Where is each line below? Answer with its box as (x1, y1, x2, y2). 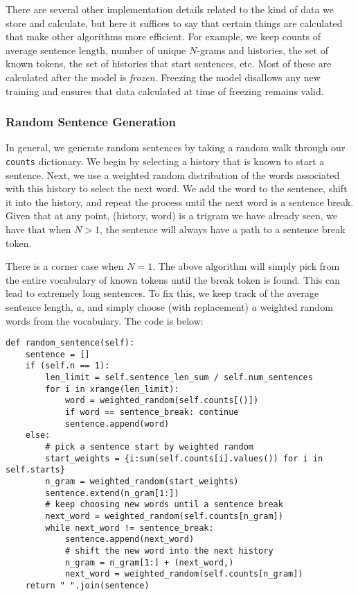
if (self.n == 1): (25, 361, 110, 371)
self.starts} (6, 465, 65, 475)
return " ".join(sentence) (25, 580, 150, 590)
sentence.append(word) (64, 418, 170, 429)
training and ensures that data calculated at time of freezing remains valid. (6, 83, 324, 98)
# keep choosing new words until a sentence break (45, 500, 283, 510)
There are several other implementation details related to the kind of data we (6, 2, 334, 16)
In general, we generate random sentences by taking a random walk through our (6, 140, 346, 155)
